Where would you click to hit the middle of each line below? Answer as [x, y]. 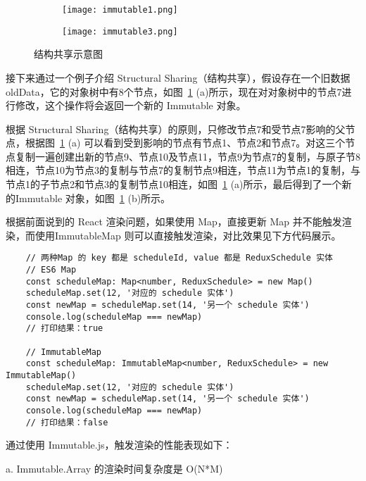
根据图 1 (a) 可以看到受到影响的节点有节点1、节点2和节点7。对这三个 [185, 143]
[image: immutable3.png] [120, 31]
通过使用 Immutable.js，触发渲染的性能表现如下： [119, 445]
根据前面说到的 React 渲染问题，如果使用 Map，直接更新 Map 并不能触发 [174, 221]
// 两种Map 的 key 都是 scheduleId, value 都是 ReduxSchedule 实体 [179, 258]
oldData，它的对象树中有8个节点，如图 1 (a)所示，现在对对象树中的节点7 [174, 91]
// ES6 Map [51, 270]
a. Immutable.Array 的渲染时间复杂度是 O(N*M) [114, 468]
